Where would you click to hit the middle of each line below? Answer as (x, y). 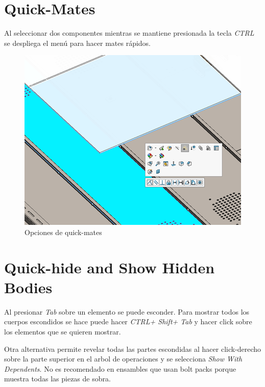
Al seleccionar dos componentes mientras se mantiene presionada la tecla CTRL (129, 33)
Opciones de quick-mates (63, 232)
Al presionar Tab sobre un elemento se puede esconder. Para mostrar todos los (127, 311)
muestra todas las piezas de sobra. (57, 379)
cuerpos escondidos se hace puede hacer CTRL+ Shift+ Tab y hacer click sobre (128, 321)
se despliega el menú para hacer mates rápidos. (77, 43)
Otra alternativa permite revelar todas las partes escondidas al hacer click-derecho (133, 349)
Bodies (28, 287)
